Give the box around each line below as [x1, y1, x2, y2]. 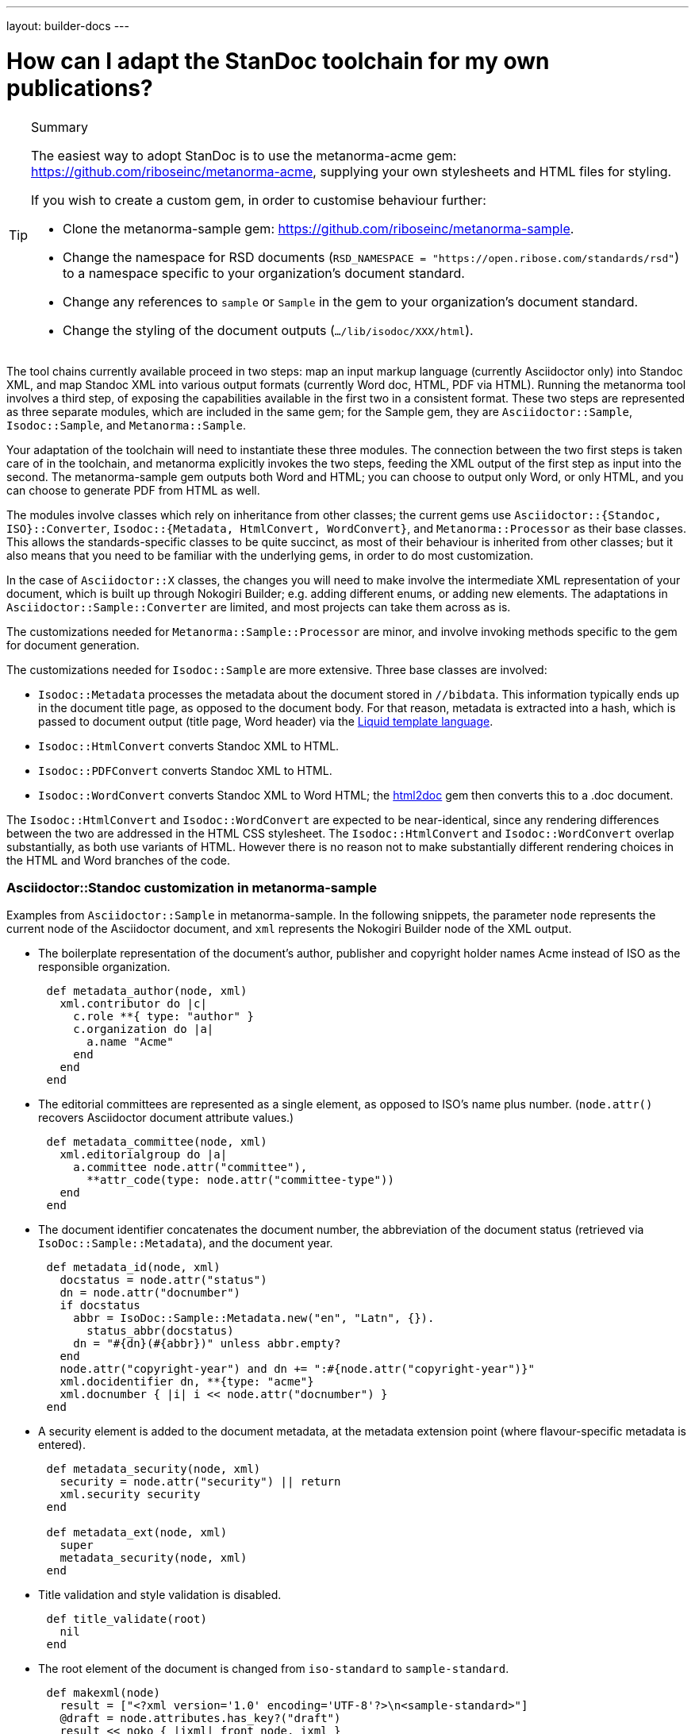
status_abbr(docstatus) [86, 1324, 234, 1338]
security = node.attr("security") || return [60, 1475, 341, 1489]
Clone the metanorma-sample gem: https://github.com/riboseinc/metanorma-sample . [63, 220, 574, 237]
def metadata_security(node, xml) [46, 1462, 261, 1476]
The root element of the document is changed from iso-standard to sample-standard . [38, 1662, 509, 1676]
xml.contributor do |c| [60, 997, 207, 1011]
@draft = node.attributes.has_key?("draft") [60, 1712, 341, 1725]
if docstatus [60, 1299, 140, 1312]
